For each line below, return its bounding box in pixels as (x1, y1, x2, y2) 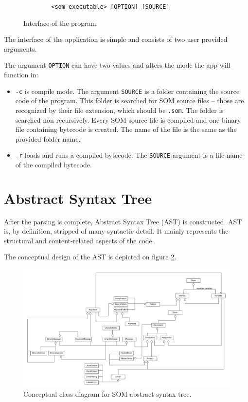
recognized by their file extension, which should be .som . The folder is (15, 105, 224, 115)
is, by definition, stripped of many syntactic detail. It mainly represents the (4, 226, 229, 236)
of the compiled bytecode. (15, 159, 92, 169)
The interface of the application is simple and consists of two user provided (4, 34, 228, 44)
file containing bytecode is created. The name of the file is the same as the (15, 124, 237, 134)
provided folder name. (15, 133, 81, 144)
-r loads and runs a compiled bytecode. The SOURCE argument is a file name (15, 150, 243, 160)
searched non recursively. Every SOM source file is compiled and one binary (15, 114, 241, 125)
